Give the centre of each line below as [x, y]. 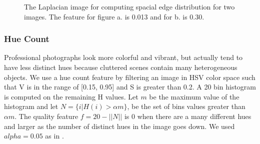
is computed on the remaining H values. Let [71, 96]
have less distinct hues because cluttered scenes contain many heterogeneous [121, 67]
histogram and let [31, 106]
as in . [54, 136]
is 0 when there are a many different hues [188, 116]
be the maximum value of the [194, 96]
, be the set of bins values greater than [186, 106]
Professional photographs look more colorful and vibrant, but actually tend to [123, 57]
